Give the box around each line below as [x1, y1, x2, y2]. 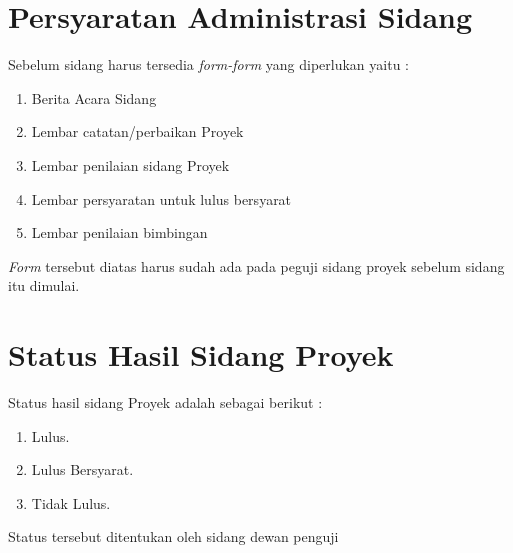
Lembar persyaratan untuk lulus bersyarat [31, 188, 292, 209]
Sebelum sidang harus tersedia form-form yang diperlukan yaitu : [8, 54, 409, 75]
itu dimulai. [8, 275, 80, 296]
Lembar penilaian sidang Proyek [31, 154, 230, 175]
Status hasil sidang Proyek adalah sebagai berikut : [8, 392, 323, 412]
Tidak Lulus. [31, 492, 111, 513]
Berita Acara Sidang [31, 87, 157, 108]
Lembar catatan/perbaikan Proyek [31, 121, 244, 142]
